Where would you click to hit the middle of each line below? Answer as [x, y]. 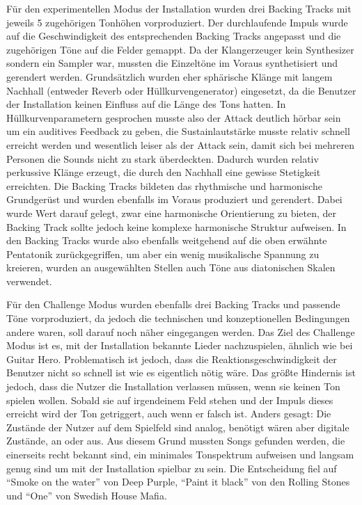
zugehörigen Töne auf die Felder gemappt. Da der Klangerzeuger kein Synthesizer [180, 49]
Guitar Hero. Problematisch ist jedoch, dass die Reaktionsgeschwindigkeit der [172, 359]
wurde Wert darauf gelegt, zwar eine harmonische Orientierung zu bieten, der [172, 213]
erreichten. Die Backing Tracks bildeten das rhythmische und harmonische [164, 185]
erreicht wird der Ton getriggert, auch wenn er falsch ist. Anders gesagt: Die [169, 414]
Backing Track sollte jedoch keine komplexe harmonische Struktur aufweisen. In [176, 226]
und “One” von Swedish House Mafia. [87, 495]
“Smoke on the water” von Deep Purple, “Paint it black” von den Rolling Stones [178, 482]
